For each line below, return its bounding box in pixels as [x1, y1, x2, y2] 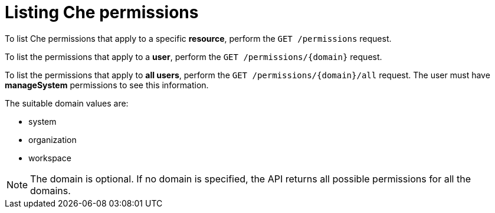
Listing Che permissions [5, 2, 199, 22]
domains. [30, 184, 71, 197]
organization [28, 134, 77, 145]
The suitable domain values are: [5, 98, 129, 108]
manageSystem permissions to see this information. [5, 79, 209, 90]
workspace [28, 152, 71, 163]
